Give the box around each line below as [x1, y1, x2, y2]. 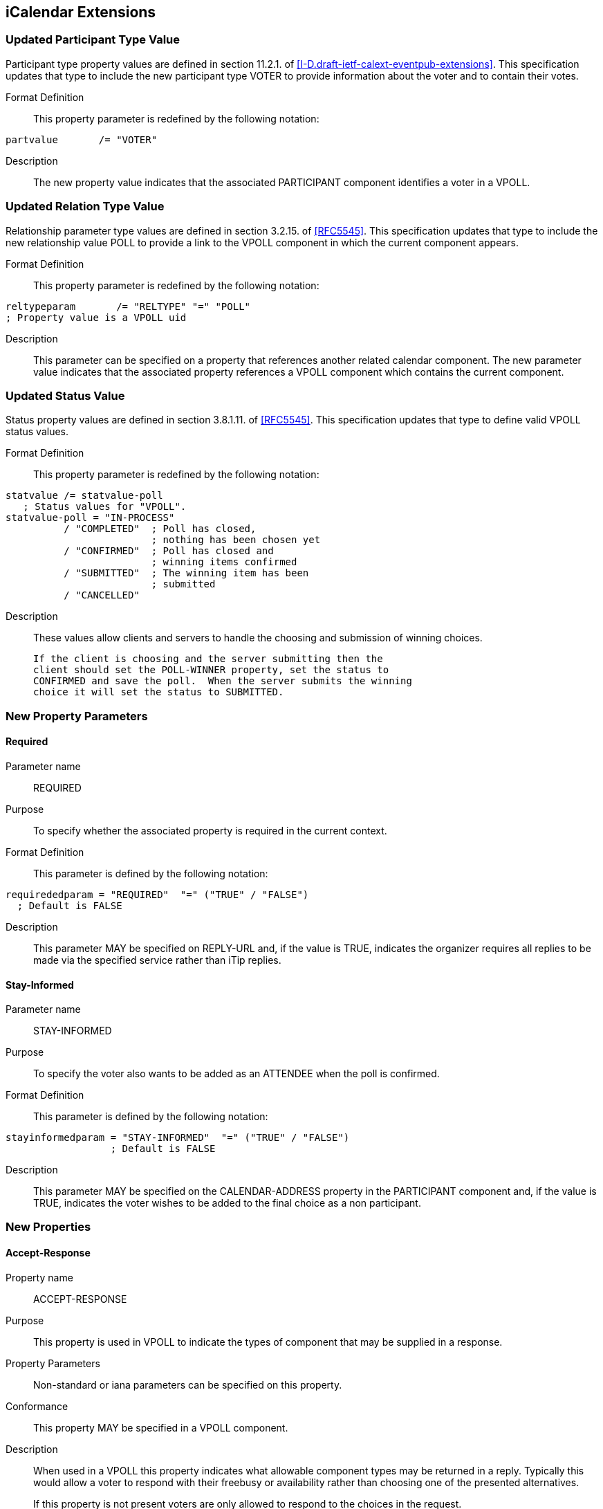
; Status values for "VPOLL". [23, 501, 187, 513]
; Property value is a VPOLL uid [6, 311, 187, 323]
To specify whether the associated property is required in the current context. [33, 824, 387, 836]
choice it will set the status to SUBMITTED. [33, 686, 284, 698]
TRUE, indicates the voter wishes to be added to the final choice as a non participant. [33, 1197, 421, 1209]
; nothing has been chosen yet [151, 534, 321, 546]
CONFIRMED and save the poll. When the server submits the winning [33, 675, 412, 687]
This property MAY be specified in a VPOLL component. [33, 1421, 288, 1434]
